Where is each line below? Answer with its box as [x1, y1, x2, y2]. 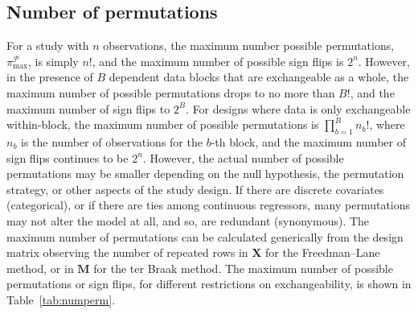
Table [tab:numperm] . [6, 291, 116, 308]
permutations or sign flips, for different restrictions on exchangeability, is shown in [6, 275, 412, 292]
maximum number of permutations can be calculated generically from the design [6, 228, 404, 245]
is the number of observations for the [21, 133, 203, 150]
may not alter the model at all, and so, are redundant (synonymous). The [6, 212, 370, 229]
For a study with [6, 37, 89, 54]
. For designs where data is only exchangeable [186, 100, 411, 117]
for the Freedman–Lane [265, 244, 380, 261]
